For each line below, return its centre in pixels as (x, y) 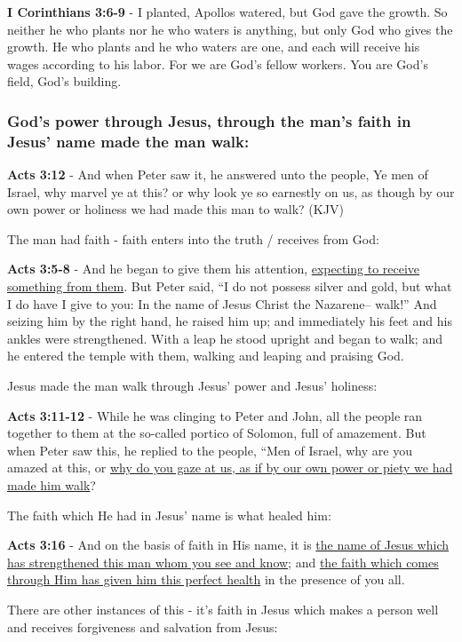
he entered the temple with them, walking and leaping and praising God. (206, 356)
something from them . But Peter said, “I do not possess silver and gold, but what (230, 286)
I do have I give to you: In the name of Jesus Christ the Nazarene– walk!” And (222, 303)
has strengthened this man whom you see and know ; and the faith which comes (223, 562)
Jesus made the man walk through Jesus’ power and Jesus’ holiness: (192, 386)
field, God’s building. (64, 81)
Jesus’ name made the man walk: (128, 141)
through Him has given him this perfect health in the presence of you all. (206, 579)
